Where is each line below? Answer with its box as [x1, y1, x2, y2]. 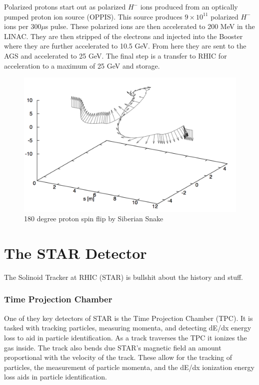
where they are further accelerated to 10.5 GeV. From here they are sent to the [4, 41, 246, 51]
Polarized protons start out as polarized [4, 2, 126, 12]
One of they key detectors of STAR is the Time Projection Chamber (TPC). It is [4, 312, 253, 323]
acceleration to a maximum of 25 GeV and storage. [4, 60, 160, 71]
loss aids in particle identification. [4, 371, 107, 382]
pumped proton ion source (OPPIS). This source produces [4, 11, 182, 22]
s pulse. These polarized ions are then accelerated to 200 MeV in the [45, 21, 255, 32]
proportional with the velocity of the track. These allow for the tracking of [4, 352, 232, 362]
